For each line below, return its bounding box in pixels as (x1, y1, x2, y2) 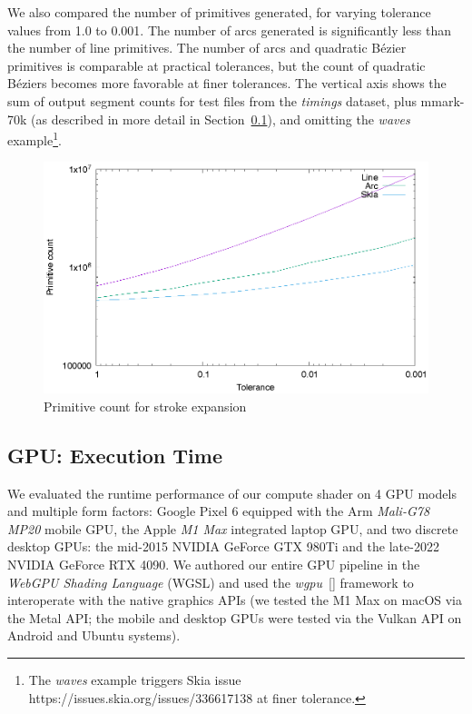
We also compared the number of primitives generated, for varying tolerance (7, 3, 431, 21)
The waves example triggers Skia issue (28, 669, 241, 689)
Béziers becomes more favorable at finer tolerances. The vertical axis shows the (7, 74, 447, 93)
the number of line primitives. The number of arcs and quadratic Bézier (7, 38, 407, 57)
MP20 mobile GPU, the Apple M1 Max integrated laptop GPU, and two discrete (7, 519, 458, 538)
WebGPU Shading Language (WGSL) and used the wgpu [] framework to (7, 572, 414, 591)
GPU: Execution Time (7, 441, 222, 469)
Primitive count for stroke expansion (44, 396, 247, 415)
